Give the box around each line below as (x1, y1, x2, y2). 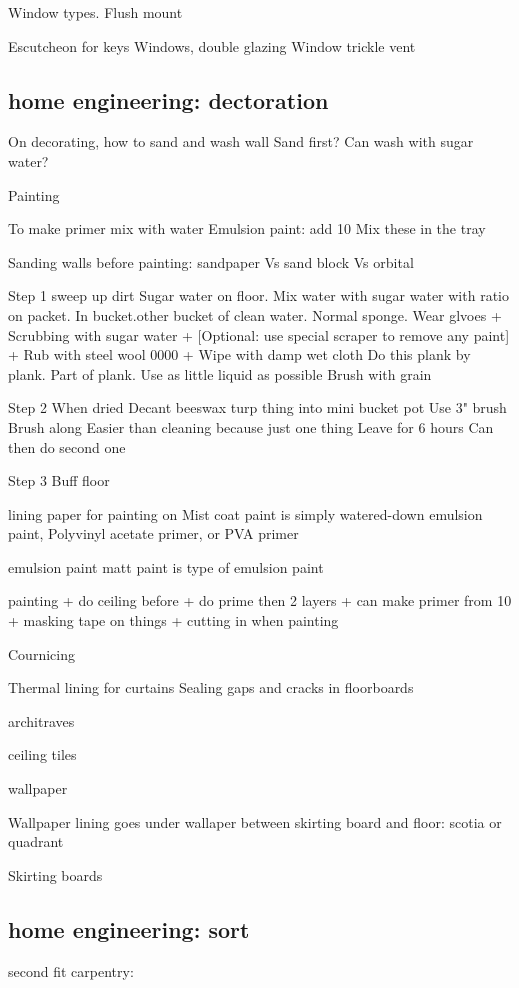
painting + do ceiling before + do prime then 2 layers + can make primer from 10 (8, 590, 512, 611)
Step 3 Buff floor (8, 470, 110, 491)
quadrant (8, 831, 64, 852)
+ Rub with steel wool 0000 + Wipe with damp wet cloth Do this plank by (8, 344, 471, 365)
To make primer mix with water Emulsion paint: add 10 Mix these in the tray (8, 218, 486, 239)
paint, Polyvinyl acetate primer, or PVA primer (8, 523, 299, 544)
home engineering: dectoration (8, 84, 329, 115)
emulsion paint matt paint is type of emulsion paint (8, 556, 324, 577)
